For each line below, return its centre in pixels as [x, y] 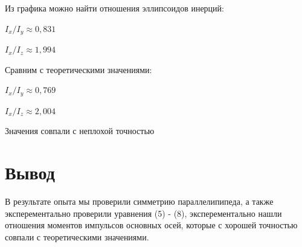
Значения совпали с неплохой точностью [80, 131]
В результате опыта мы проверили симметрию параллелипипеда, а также [139, 201]
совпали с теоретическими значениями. [77, 236]
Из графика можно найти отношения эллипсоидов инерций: [114, 8]
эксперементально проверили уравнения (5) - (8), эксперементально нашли [143, 213]
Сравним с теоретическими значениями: [79, 69]
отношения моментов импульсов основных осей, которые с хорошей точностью [151, 225]
